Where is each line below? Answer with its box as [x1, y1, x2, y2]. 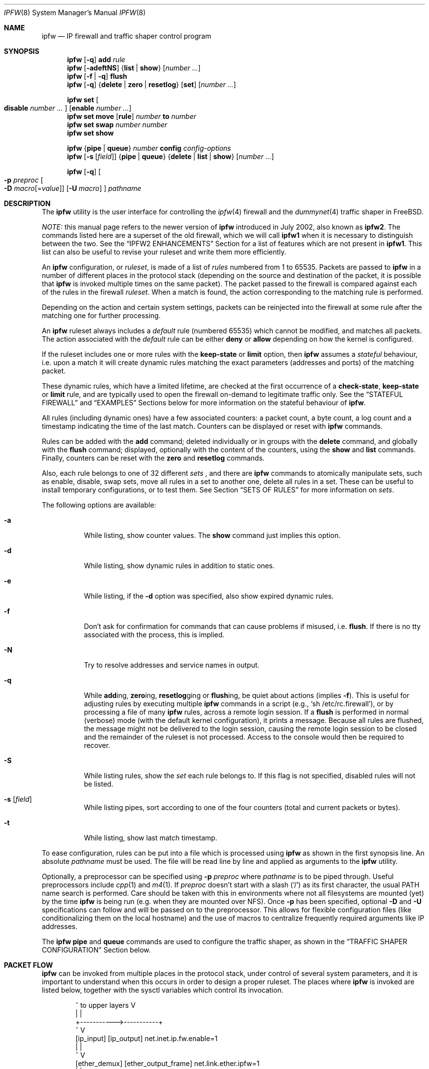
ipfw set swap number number [67, 120, 167, 129]
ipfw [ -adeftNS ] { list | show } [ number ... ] [67, 64, 201, 72]
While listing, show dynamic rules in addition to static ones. [84, 561, 275, 570]
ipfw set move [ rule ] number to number [67, 112, 196, 120]
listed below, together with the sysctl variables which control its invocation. [42, 986, 284, 994]
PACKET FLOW [4, 961, 53, 969]
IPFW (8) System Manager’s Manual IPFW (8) [4, 8, 146, 17]
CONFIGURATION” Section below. [42, 946, 151, 954]
